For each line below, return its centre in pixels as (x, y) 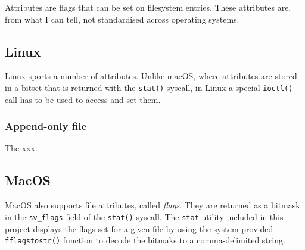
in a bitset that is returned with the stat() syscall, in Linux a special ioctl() (149, 87)
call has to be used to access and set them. (83, 99)
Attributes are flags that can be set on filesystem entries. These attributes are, (148, 7)
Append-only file (46, 126)
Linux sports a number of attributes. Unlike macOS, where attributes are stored (151, 76)
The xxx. (21, 148)
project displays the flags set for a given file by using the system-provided (139, 228)
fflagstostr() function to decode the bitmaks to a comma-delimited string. (145, 240)
